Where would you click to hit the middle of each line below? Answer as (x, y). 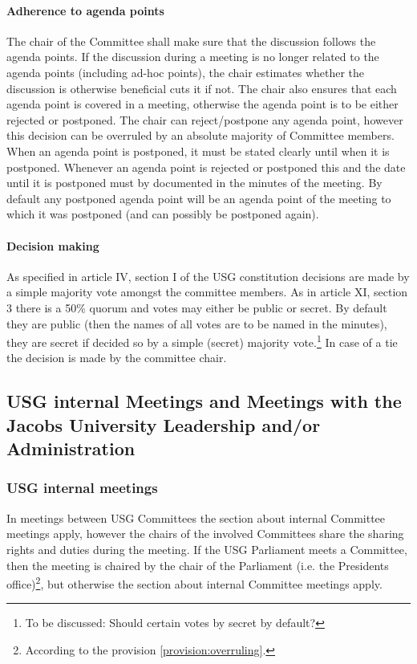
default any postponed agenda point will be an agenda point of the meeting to (199, 198)
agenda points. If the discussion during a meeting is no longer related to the (193, 57)
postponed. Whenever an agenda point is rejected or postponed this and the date (206, 167)
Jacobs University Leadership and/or (164, 424)
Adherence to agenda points (85, 10)
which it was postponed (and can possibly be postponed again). (163, 214)
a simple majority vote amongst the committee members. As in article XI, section (207, 292)
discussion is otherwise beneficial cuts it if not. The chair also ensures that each (202, 88)
